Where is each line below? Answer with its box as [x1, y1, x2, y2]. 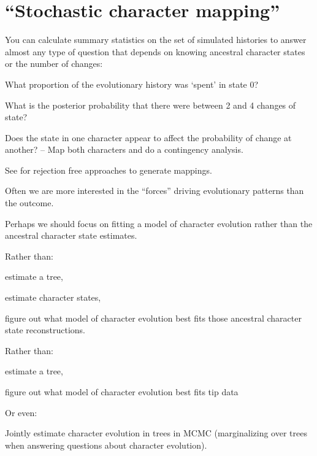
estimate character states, [5, 291, 101, 304]
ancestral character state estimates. [5, 229, 137, 242]
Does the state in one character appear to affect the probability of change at [5, 131, 292, 144]
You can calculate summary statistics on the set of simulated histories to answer [5, 33, 307, 46]
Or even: [5, 406, 37, 419]
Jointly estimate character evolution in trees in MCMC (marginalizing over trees [5, 427, 307, 439]
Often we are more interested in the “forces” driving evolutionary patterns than [5, 184, 304, 197]
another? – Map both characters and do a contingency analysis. [5, 143, 243, 156]
